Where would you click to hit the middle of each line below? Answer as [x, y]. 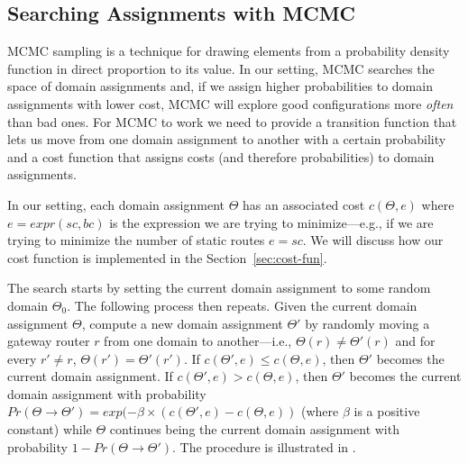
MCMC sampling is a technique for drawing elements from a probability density [229, 51]
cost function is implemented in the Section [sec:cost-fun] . [167, 257]
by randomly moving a [367, 323]
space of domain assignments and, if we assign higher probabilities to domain [220, 86]
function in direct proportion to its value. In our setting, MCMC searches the [221, 68]
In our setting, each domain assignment [116, 204]
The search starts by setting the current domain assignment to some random [219, 288]
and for [415, 341]
